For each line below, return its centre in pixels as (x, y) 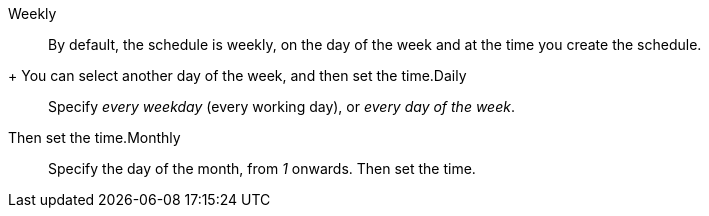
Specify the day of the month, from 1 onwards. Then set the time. (262, 168)
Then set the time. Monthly (94, 137)
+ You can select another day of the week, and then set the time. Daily (237, 75)
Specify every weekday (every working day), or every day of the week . (281, 106)
